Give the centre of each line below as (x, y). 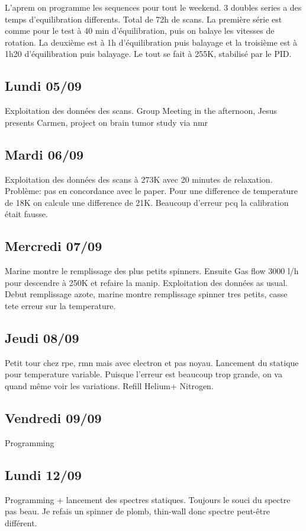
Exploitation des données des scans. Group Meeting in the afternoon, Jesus (141, 111)
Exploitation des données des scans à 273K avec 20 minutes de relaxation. (139, 179)
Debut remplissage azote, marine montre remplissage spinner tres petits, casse (146, 294)
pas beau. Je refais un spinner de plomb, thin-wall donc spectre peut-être (137, 511)
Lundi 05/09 (43, 86)
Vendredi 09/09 (53, 417)
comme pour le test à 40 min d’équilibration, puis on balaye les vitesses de (140, 31)
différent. (21, 522)
